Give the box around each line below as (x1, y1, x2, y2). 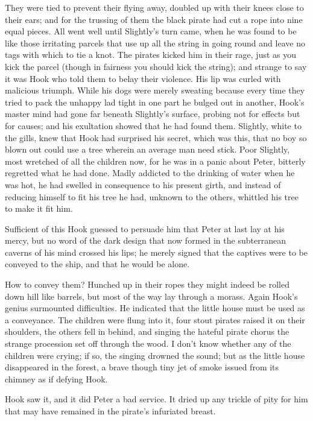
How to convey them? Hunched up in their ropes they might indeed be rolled (5, 278, 289, 291)
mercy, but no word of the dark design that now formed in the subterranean (5, 234, 286, 247)
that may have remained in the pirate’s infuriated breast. (5, 405, 216, 417)
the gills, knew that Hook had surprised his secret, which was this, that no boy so (5, 131, 307, 144)
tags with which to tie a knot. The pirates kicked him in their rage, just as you (5, 48, 297, 61)
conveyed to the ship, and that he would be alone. (5, 258, 190, 270)
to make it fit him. (5, 202, 73, 215)
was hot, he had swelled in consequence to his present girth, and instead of (5, 178, 281, 191)
